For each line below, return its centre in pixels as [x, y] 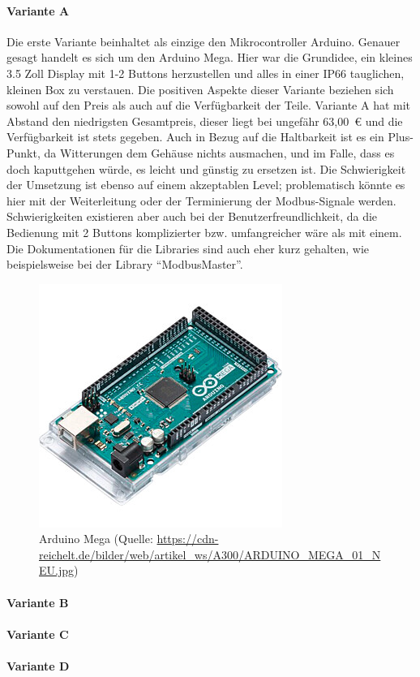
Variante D [38, 666]
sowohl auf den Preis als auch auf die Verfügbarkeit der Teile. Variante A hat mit [209, 105]
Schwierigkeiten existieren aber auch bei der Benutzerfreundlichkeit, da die [192, 216]
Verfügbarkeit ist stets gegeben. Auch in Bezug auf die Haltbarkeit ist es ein [195, 137]
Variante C [38, 634]
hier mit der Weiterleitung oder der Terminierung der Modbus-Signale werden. [201, 200]
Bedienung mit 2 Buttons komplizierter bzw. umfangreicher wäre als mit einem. [204, 232]
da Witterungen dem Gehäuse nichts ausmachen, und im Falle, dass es [219, 152]
